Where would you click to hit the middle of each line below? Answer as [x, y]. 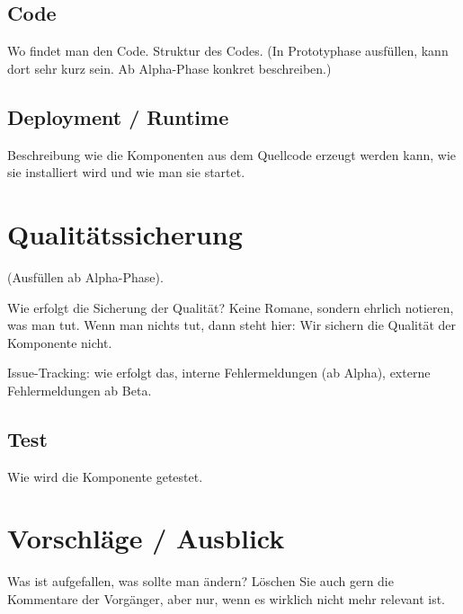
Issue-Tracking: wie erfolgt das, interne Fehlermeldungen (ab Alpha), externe [219, 373]
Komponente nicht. [60, 342]
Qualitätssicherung [125, 233]
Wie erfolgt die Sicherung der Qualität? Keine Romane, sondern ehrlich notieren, [231, 307]
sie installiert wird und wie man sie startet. [126, 172]
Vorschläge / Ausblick [146, 538]
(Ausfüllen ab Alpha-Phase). [85, 276]
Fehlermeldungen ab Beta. [80, 390]
